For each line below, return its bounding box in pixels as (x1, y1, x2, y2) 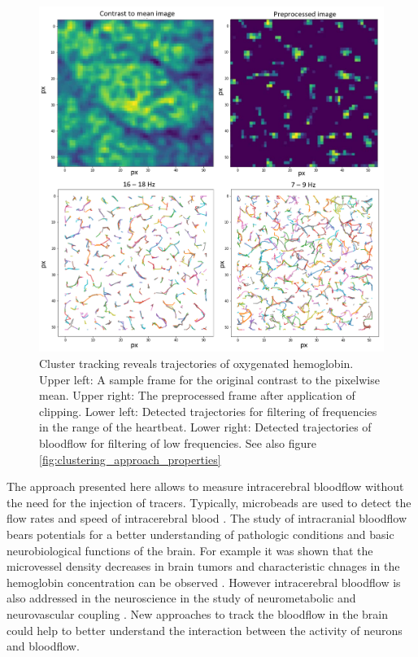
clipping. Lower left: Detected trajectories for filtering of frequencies (39, 402, 377, 419)
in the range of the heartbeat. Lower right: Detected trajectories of (39, 418, 372, 436)
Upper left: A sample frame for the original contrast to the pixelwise (39, 370, 380, 388)
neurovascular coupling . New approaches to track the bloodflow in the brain (7, 605, 388, 622)
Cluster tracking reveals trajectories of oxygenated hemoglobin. (39, 355, 354, 371)
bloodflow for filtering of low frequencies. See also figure (39, 434, 316, 451)
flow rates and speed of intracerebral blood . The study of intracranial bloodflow (7, 510, 407, 527)
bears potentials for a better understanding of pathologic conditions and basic (7, 525, 394, 542)
